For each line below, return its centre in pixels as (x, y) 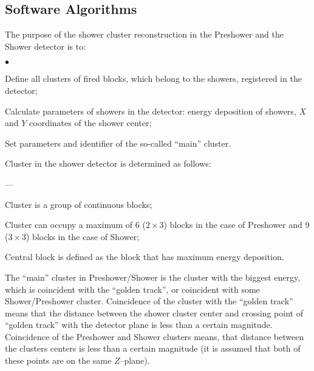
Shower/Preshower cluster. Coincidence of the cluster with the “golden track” (149, 301)
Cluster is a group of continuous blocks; (79, 204)
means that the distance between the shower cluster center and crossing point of (154, 313)
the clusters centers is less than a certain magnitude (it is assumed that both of (153, 348)
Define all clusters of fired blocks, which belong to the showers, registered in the (153, 79)
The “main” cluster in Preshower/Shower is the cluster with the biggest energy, (153, 277)
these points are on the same (58, 360)
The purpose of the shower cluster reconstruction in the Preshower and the (144, 34)
